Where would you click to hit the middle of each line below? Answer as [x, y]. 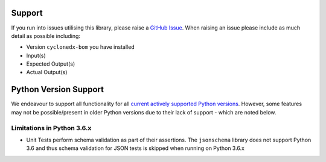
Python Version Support [58, 89]
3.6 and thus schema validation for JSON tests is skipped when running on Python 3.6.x [135, 148]
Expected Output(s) [51, 64]
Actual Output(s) [47, 72]
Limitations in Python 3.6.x [51, 128]
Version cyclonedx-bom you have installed [81, 47]
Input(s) [36, 55]
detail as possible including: [46, 36]
